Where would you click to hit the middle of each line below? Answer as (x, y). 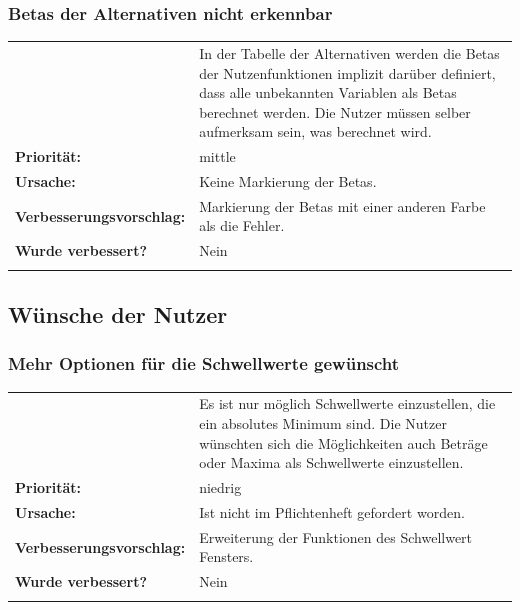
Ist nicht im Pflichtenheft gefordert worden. (332, 511)
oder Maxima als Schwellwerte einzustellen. (331, 462)
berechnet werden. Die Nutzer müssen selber (335, 111)
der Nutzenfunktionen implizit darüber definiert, (347, 72)
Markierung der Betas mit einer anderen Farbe (342, 205)
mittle (217, 156)
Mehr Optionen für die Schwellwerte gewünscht (204, 363)
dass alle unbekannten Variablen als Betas (328, 92)
